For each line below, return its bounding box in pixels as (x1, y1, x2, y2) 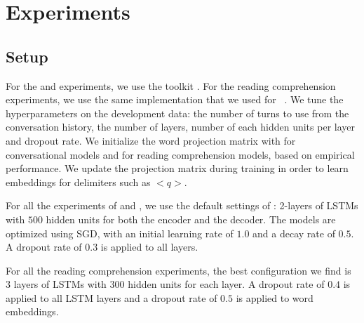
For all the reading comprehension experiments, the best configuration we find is (6, 263, 351, 277)
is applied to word (236, 290, 314, 305)
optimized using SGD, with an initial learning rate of (6, 225, 234, 240)
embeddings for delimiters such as (6, 174, 151, 189)
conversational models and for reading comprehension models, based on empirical (6, 147, 355, 161)
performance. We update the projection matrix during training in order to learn (6, 161, 349, 176)
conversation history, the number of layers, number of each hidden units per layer (6, 119, 355, 134)
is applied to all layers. (100, 239, 198, 254)
